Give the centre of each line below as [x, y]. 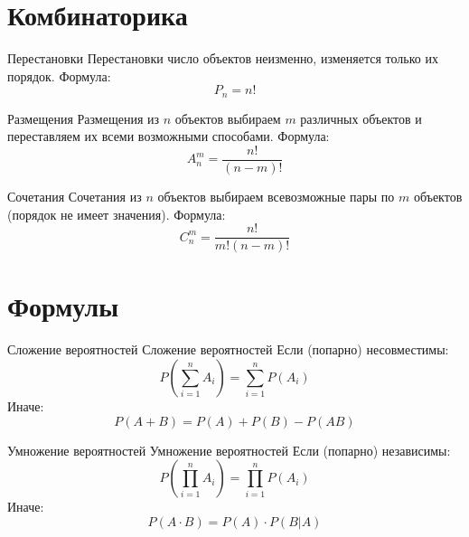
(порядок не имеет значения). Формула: [117, 214]
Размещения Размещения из [84, 118]
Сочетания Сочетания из [75, 197]
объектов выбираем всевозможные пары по [276, 197]
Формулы [63, 306]
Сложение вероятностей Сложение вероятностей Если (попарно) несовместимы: [228, 349]
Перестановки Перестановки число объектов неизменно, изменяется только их [223, 58]
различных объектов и [361, 118]
